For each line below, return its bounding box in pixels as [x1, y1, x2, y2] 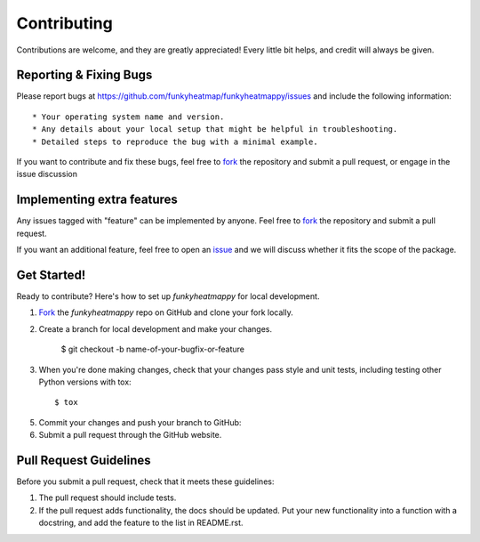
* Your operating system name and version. [32, 111, 225, 122]
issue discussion [16, 169, 78, 180]
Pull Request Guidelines [16, 452, 151, 467]
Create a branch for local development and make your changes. [38, 323, 273, 334]
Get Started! [16, 267, 86, 282]
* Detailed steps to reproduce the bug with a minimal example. [32, 136, 319, 147]
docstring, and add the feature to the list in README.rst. [38, 517, 244, 529]
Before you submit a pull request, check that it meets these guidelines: [16, 476, 275, 487]
